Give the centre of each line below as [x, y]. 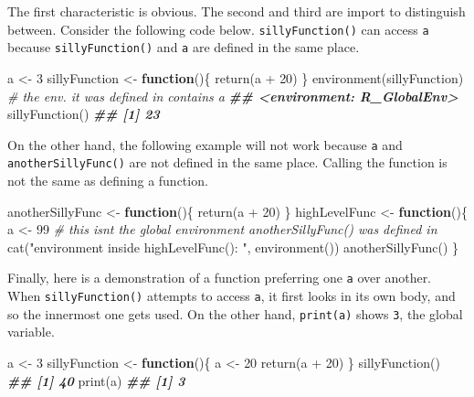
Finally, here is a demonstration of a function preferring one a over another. [220, 278]
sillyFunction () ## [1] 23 [84, 114]
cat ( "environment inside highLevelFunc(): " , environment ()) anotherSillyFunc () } [233, 247]
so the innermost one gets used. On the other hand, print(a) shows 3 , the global [235, 313]
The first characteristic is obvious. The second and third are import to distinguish [237, 11]
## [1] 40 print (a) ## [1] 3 [96, 380]
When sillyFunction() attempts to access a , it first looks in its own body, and [232, 296]
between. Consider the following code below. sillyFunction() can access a [218, 29]
